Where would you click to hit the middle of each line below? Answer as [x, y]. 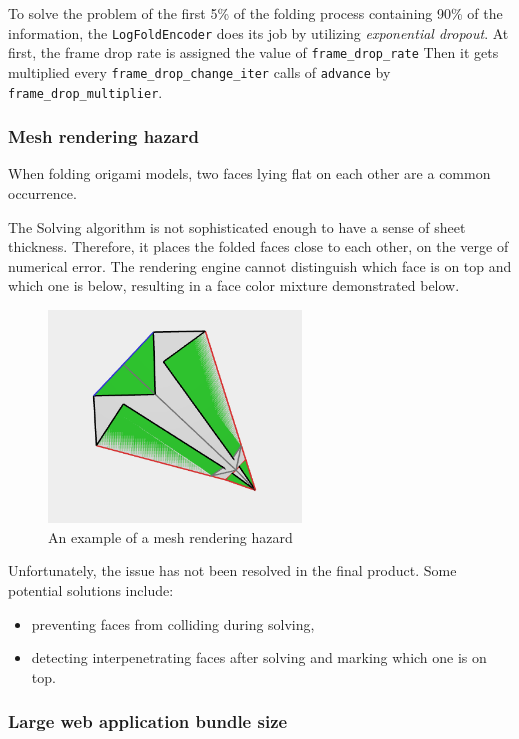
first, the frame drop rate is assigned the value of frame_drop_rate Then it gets [253, 52]
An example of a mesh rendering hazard [170, 536]
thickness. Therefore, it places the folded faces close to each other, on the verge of [258, 246]
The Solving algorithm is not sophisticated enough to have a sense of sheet [237, 226]
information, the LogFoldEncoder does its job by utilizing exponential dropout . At [258, 32]
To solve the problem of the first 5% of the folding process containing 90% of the [255, 13]
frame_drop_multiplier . [85, 91]
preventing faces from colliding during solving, [173, 623]
